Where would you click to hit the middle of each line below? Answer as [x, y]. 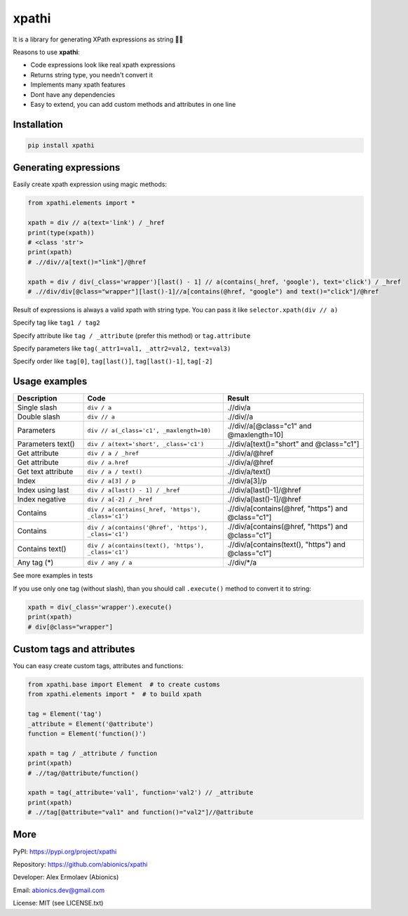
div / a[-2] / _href [120, 499]
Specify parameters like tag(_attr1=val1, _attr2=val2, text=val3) [122, 348]
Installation [38, 124]
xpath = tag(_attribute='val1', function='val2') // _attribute [141, 793]
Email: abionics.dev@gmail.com [59, 890]
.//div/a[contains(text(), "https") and [287, 544]
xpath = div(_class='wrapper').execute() [100, 607]
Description [37, 398]
